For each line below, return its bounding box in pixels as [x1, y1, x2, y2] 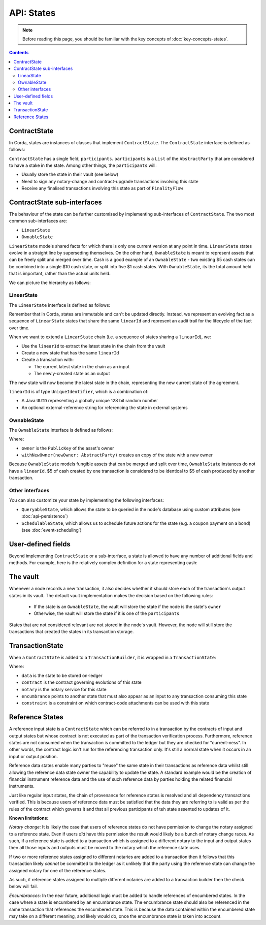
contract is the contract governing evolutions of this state [21, 679, 142, 685]
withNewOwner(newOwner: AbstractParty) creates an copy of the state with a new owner [21, 452, 213, 458]
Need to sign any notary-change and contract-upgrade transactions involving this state [21, 178, 199, 184]
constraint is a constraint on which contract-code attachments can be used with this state [21, 700, 209, 706]
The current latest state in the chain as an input [33, 363, 130, 369]
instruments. [9, 783, 34, 789]
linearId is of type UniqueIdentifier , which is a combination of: [9, 388, 149, 394]
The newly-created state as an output [33, 371, 110, 377]
